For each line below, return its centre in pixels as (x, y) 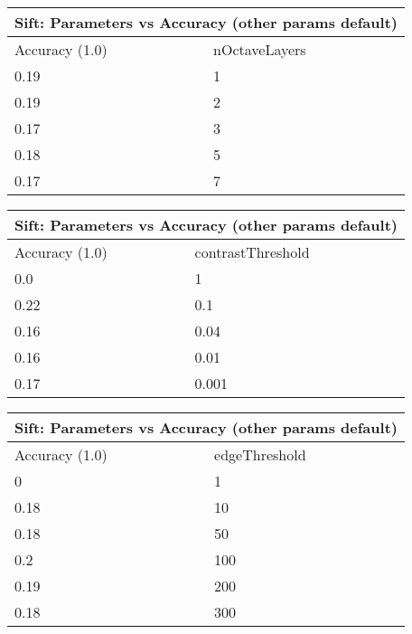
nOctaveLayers (260, 49)
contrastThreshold (252, 252)
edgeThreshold (260, 454)
